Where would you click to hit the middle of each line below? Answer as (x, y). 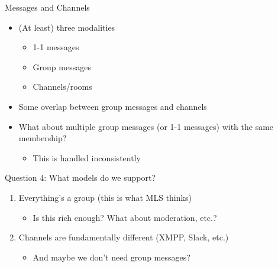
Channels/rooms (62, 87)
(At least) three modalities (67, 27)
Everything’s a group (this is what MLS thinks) (105, 197)
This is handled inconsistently (87, 157)
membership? (43, 138)
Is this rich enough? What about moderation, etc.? (125, 217)
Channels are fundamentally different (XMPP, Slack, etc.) (124, 237)
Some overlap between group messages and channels (113, 106)
